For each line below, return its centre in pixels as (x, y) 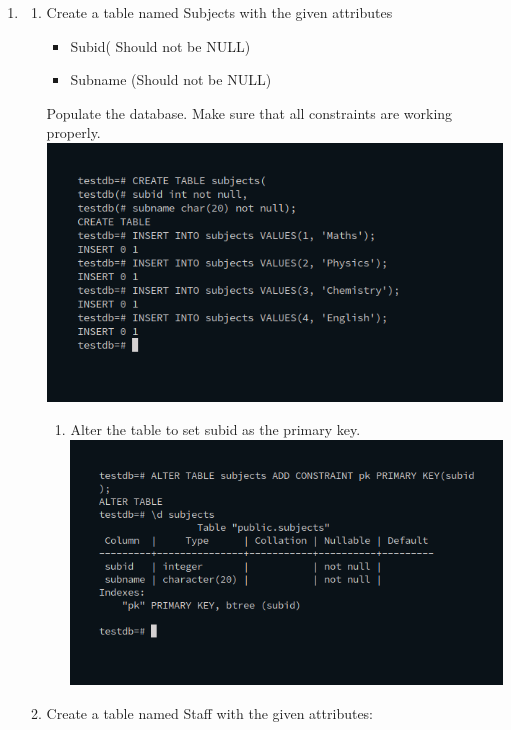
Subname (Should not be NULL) (171, 79)
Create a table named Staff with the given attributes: (210, 712)
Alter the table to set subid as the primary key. (215, 429)
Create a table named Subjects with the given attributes (219, 12)
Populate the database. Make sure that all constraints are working (249, 112)
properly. (73, 132)
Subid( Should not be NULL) (160, 45)
